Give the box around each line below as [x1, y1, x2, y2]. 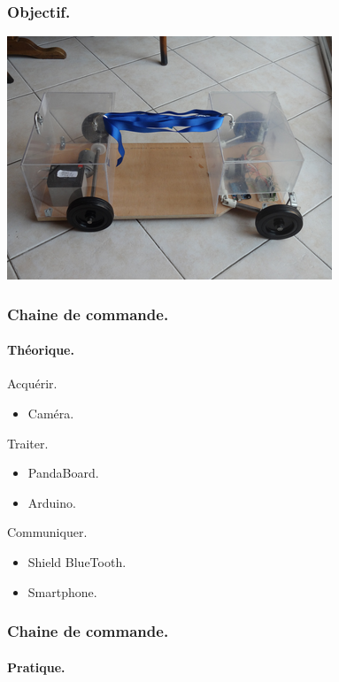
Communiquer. [7, 523, 88, 541]
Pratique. [7, 657, 65, 676]
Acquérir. [7, 374, 58, 393]
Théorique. [7, 341, 74, 359]
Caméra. [27, 404, 74, 423]
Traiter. [7, 433, 49, 452]
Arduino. [27, 493, 76, 511]
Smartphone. [27, 582, 97, 601]
